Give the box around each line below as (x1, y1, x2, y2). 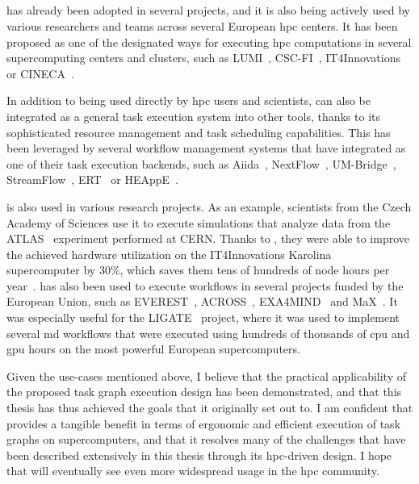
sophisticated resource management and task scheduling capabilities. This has (6, 123, 391, 140)
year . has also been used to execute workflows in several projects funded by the (6, 277, 404, 294)
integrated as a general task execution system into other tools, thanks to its (6, 107, 381, 124)
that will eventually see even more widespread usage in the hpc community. (6, 462, 379, 479)
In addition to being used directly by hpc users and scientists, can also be (6, 92, 371, 109)
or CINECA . (6, 65, 74, 81)
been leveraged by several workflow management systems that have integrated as (6, 140, 406, 156)
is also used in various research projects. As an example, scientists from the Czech (6, 198, 412, 215)
